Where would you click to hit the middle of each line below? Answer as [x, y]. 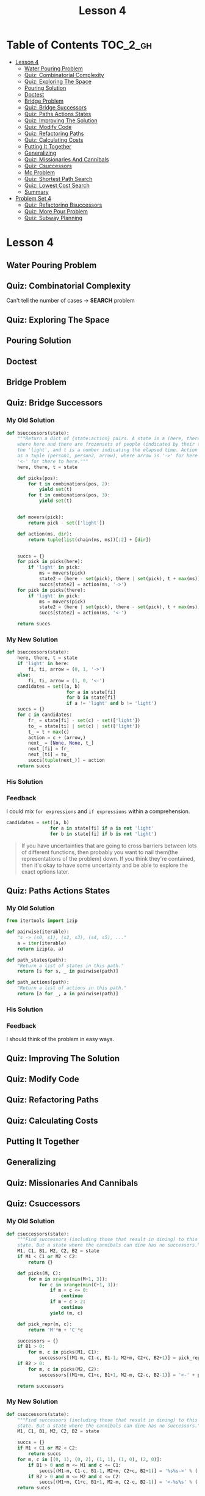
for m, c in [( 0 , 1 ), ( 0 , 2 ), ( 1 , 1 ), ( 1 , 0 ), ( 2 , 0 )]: [90, 1459]
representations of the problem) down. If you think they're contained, [108, 858]
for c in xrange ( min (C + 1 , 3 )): [79, 1284]
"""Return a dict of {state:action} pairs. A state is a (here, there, [110, 439]
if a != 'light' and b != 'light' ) [111, 704]
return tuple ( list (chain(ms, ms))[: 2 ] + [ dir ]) [90, 540]
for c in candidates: [45, 715]
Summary [36, 192]
